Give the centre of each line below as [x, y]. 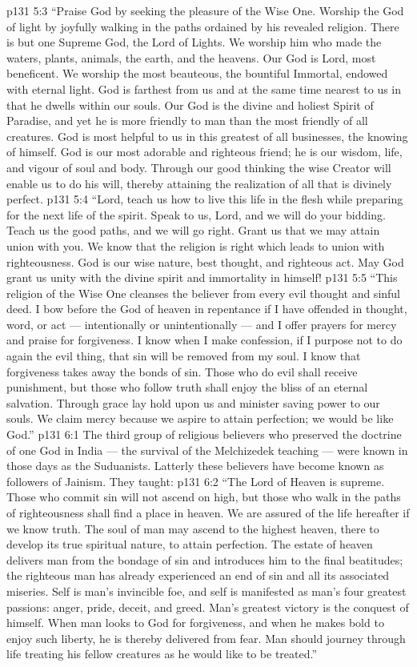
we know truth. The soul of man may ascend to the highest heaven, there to [193, 528]
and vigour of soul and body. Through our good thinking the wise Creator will [199, 167]
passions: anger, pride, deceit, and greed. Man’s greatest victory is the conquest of [208, 607]
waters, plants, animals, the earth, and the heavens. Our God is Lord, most [191, 57]
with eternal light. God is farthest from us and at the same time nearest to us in [204, 88]
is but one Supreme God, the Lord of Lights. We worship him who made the [194, 42]
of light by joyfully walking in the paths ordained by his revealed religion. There [203, 26]
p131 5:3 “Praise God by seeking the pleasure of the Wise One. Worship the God [205, 10]
